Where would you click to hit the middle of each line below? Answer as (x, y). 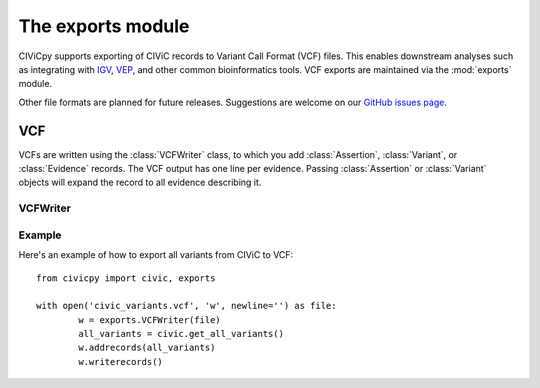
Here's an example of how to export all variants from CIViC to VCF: (156, 255)
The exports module (104, 26)
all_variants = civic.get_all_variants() (181, 334)
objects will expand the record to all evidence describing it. (140, 182)
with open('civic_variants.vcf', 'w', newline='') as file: (186, 306)
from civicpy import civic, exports (126, 278)
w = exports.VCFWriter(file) (150, 319)
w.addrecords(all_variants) (147, 348)
